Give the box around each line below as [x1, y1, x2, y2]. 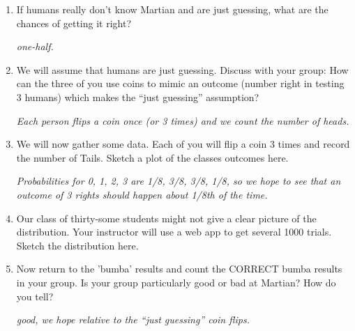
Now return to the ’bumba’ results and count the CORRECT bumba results [16, 261, 342, 276]
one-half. [16, 39, 54, 54]
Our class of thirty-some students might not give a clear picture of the [16, 210, 317, 225]
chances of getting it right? [16, 15, 132, 30]
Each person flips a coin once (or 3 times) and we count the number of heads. [16, 113, 349, 128]
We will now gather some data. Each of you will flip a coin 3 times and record [16, 137, 350, 151]
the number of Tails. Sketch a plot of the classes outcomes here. [16, 150, 289, 164]
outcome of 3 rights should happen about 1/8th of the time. [16, 187, 268, 201]
